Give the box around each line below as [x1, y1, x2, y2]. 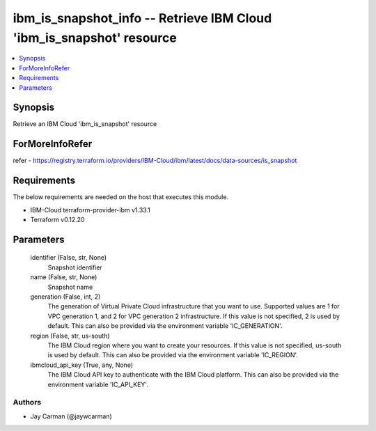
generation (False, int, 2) [30, 292, 101, 301]
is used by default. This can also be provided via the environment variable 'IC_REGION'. [47, 351, 299, 359]
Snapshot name [47, 283, 93, 291]
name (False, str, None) [30, 273, 97, 281]
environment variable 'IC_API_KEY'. [47, 380, 149, 389]
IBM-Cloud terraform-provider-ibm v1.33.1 [30, 205, 151, 214]
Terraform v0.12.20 [30, 216, 85, 224]
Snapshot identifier [47, 263, 102, 272]
